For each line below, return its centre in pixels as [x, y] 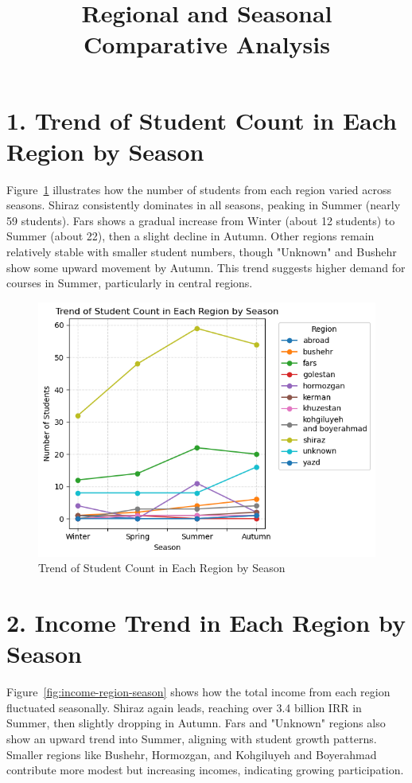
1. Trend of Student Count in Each [202, 120]
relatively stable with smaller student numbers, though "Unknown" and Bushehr [202, 252]
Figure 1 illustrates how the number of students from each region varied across [199, 189]
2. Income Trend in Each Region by [206, 623]
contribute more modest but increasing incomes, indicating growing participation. [205, 770]
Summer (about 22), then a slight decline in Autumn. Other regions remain [190, 236]
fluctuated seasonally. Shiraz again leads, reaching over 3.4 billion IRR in [184, 707]
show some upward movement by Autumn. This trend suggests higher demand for [206, 267]
